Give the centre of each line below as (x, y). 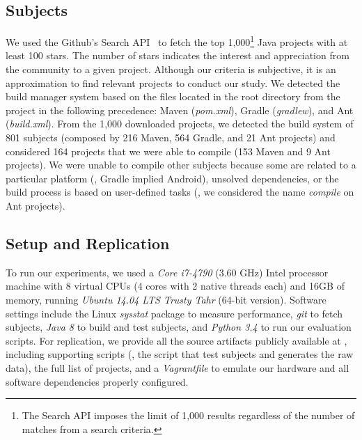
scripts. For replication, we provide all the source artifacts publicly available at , (176, 340)
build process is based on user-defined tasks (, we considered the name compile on (180, 192)
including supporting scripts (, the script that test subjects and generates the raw (180, 354)
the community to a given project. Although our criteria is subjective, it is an (171, 69)
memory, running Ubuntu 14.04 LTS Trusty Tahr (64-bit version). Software (166, 299)
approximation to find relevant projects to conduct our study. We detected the (173, 82)
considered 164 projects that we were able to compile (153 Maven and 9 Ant (168, 151)
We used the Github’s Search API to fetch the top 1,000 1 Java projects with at (177, 41)
